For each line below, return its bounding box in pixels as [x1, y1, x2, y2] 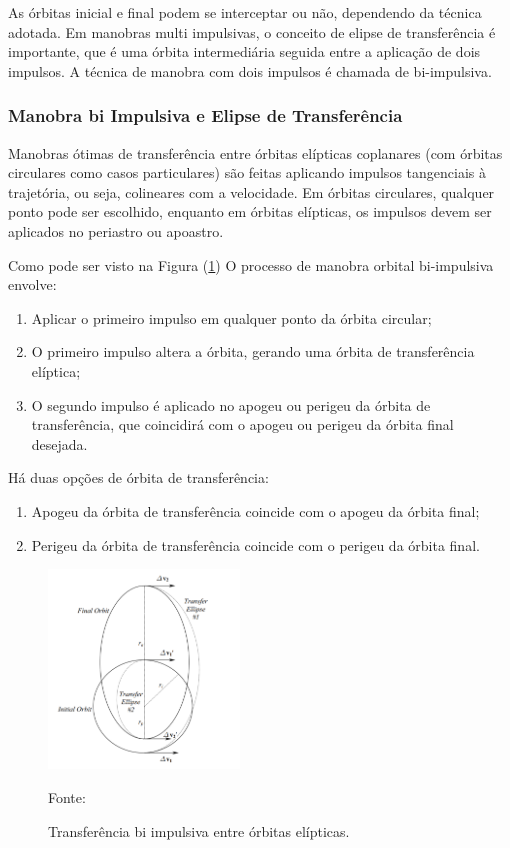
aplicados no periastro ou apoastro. [8, 220, 224, 241]
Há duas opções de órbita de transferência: [8, 467, 269, 488]
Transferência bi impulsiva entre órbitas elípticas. [48, 820, 350, 841]
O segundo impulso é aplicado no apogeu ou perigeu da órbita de [31, 394, 431, 415]
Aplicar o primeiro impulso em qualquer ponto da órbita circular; [31, 307, 432, 328]
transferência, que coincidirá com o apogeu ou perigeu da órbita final [31, 414, 454, 435]
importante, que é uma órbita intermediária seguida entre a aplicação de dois [8, 41, 481, 62]
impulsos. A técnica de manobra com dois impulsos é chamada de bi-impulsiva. [8, 60, 492, 81]
